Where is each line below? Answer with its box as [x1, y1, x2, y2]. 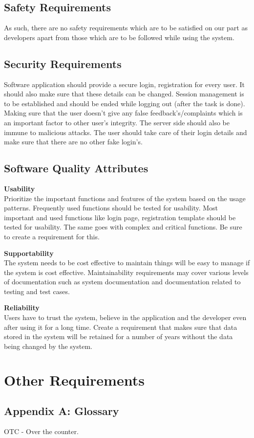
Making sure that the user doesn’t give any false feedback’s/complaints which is [4, 108, 243, 118]
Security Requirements [4, 56, 122, 71]
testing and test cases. [4, 286, 70, 296]
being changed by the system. [4, 341, 92, 351]
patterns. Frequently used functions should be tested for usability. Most [4, 203, 218, 213]
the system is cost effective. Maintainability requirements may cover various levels [4, 267, 249, 277]
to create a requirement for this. [4, 231, 100, 241]
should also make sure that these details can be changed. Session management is [4, 89, 244, 99]
